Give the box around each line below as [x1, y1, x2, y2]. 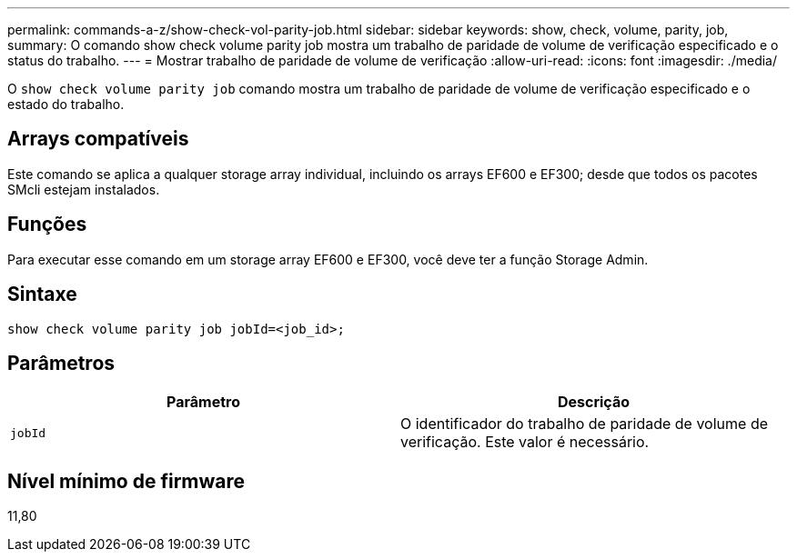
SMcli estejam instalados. [7, 181, 160, 197]
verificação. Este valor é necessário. [400, 433, 650, 452]
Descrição [557, 393, 631, 412]
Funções [7, 213, 87, 236]
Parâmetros [7, 351, 116, 374]
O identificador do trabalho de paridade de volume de [400, 414, 769, 434]
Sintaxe [7, 283, 77, 306]
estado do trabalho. [7, 96, 125, 112]
